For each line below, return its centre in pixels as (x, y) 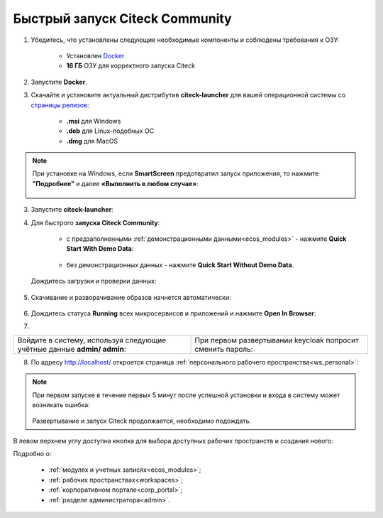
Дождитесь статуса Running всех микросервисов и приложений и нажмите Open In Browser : (173, 313)
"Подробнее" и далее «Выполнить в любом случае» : (115, 183)
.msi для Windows (94, 121)
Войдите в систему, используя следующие (92, 340)
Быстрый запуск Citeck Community (122, 18)
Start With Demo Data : (100, 249)
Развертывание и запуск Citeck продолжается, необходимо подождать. (142, 421)
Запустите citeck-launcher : (72, 210)
